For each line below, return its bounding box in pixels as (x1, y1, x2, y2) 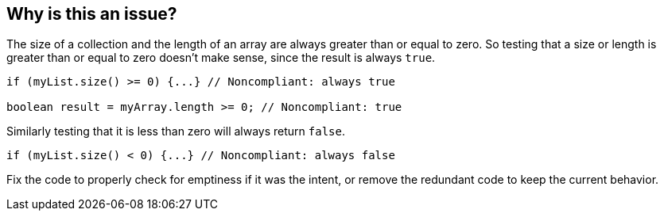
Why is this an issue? (6, 4, 177, 24)
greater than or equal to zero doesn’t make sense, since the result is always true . (6, 51, 436, 65)
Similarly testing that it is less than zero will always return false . (6, 124, 346, 139)
